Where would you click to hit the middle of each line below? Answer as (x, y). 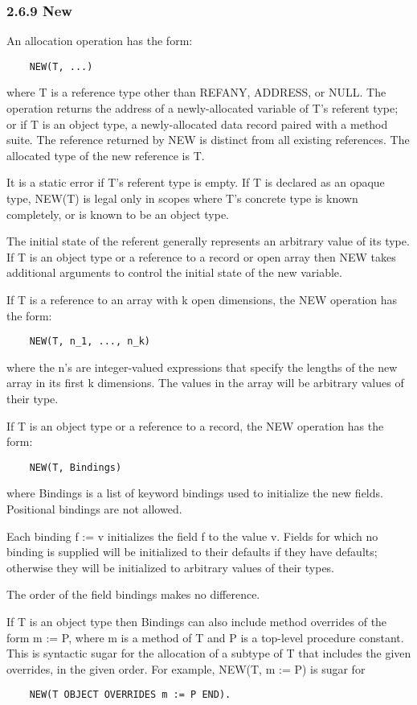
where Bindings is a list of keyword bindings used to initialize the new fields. (195, 493)
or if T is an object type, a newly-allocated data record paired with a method (197, 124)
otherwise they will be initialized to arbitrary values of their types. (171, 567)
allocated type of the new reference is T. (106, 155)
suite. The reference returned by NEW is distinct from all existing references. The (208, 140)
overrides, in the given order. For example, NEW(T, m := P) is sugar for (186, 668)
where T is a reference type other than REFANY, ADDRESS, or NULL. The (196, 92)
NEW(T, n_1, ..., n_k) (90, 342)
